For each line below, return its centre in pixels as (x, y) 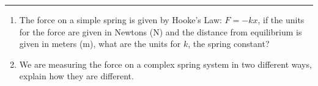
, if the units (281, 20)
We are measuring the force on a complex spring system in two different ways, (165, 64)
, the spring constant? (229, 44)
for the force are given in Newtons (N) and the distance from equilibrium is (161, 31)
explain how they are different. (76, 76)
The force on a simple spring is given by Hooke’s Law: (120, 20)
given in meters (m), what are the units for (100, 44)
